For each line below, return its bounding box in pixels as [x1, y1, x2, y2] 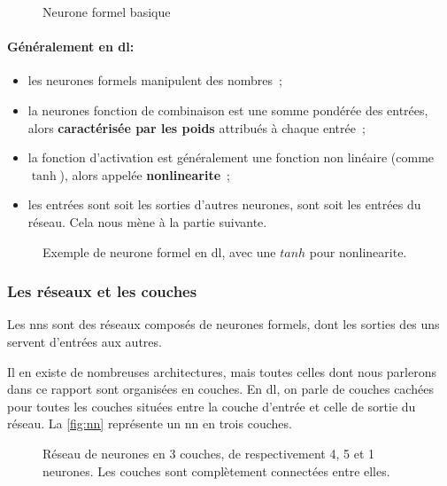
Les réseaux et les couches [7, 280, 197, 302]
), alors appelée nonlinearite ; [59, 165, 230, 184]
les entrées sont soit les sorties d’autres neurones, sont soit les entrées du [27, 195, 421, 214]
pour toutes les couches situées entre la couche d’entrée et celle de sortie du [7, 396, 416, 415]
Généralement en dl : [7, 37, 135, 56]
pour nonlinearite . [309, 242, 407, 261]
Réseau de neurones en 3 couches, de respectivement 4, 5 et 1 [42, 443, 374, 462]
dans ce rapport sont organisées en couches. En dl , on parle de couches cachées [7, 380, 434, 398]
